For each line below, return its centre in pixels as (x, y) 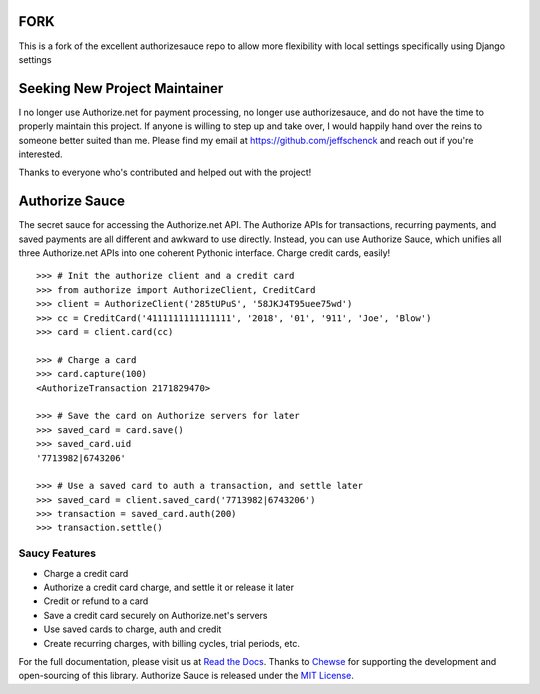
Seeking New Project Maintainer (121, 88)
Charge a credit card (86, 573)
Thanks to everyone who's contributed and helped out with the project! (165, 172)
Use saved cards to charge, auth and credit (132, 629)
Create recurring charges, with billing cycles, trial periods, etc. (171, 643)
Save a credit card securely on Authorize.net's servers (155, 615)
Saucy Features (57, 553)
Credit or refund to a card (96, 601)
